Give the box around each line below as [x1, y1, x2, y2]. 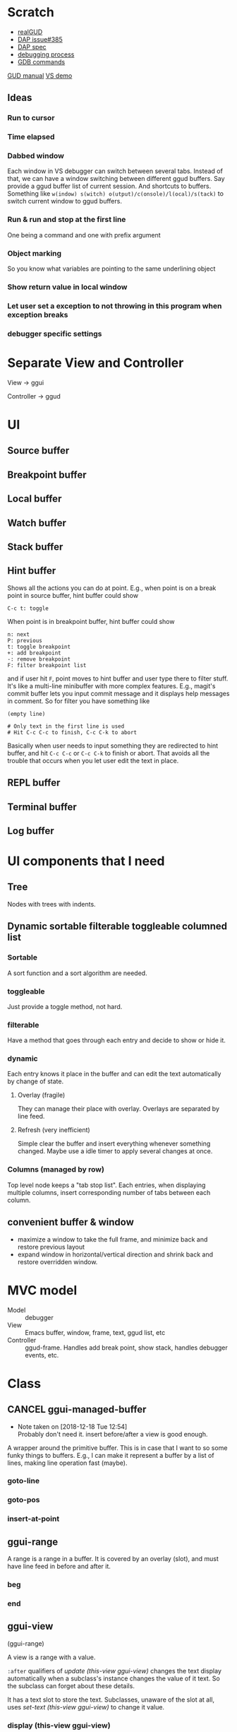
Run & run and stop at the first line [7, 215, 126, 225]
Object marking [7, 248, 62, 258]
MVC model [7, 1282, 78, 1298]
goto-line [7, 1476, 40, 1486]
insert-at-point [7, 1514, 60, 1524]
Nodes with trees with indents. [7, 900, 97, 908]
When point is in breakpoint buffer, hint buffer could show [7, 617, 175, 625]
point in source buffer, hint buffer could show [7, 591, 139, 599]
